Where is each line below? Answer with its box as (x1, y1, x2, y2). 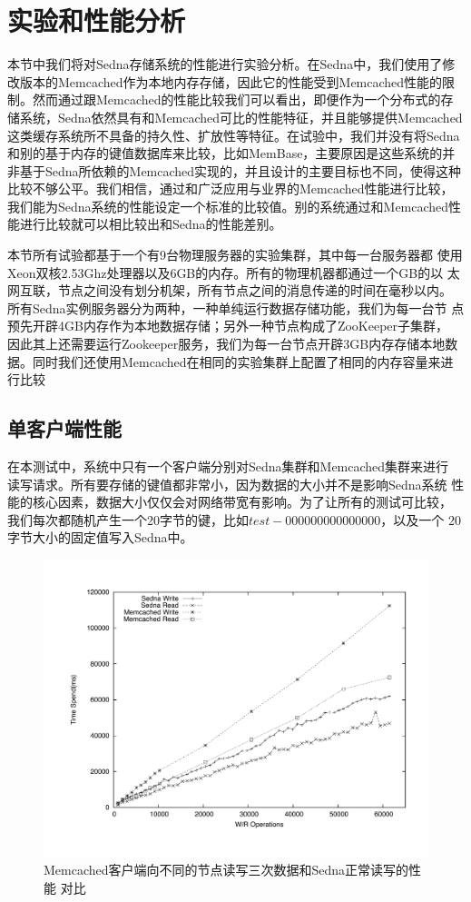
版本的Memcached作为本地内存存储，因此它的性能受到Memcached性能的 (19, 72, 443, 91)
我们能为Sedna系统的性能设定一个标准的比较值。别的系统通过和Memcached (7, 196, 449, 215)
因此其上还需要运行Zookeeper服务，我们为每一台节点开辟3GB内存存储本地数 (7, 334, 458, 353)
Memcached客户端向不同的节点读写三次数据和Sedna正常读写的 (44, 860, 409, 879)
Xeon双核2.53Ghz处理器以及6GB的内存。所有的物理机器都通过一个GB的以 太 (7, 263, 460, 282)
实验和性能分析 (7, 2, 186, 39)
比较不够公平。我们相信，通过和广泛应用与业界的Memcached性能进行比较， (7, 179, 454, 198)
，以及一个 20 (380, 510, 462, 529)
